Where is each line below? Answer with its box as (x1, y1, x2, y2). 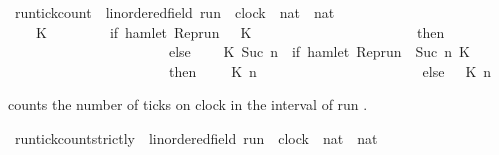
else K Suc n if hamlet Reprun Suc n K (168, 41, 470, 62)
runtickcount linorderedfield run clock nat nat (14, 2, 335, 22)
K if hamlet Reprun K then (35, 21, 445, 42)
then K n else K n (168, 60, 492, 81)
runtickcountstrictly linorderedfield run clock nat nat (14, 127, 378, 148)
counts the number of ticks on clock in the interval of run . (8, 94, 368, 115)
